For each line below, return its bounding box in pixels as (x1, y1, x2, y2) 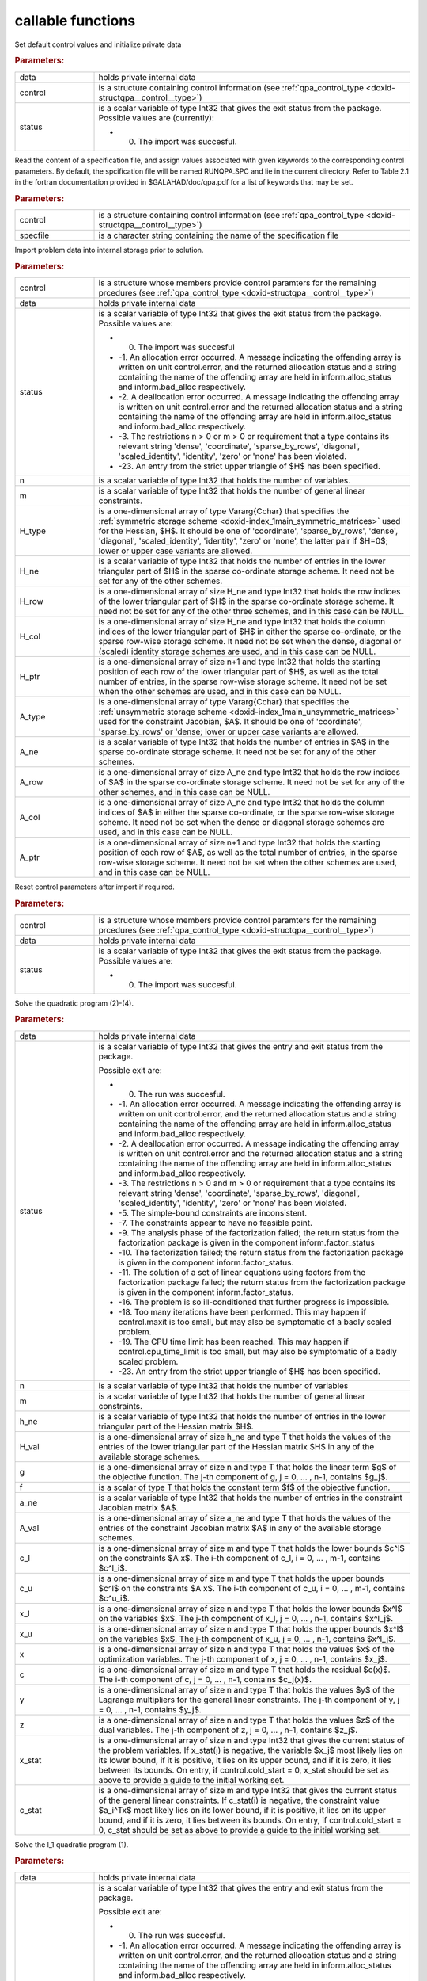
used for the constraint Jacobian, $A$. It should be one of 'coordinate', (98, 716, 363, 727)
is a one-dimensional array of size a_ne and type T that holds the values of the (98, 1512, 391, 1523)
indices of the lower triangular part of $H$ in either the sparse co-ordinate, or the (98, 626, 402, 637)
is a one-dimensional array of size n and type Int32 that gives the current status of (98, 1735, 405, 1746)
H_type (19, 525, 47, 536)
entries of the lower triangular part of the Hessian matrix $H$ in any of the (98, 1441, 375, 1452)
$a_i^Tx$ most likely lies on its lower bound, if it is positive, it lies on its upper (98, 1804, 387, 1815)
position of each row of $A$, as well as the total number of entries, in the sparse (98, 847, 399, 858)
